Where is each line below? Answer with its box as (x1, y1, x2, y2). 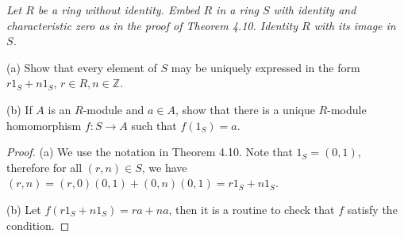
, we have (141, 159, 187, 175)
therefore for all (6, 159, 83, 175)
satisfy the (347, 201, 398, 217)
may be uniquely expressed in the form (171, 59, 360, 75)
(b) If (6, 101, 33, 117)
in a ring (216, 2, 259, 17)
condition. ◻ (6, 216, 70, 233)
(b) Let (6, 201, 41, 217)
